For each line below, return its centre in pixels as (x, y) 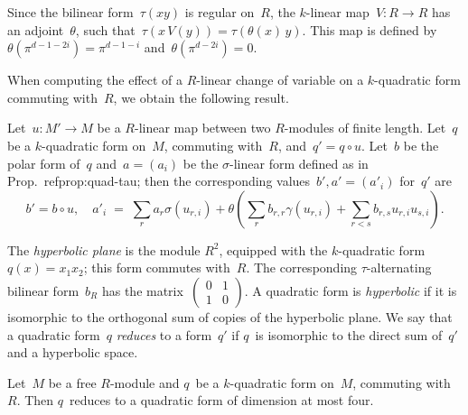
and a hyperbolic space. (73, 352)
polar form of (44, 163)
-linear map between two (202, 128)
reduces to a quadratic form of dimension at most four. (221, 400)
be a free (72, 382)
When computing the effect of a (95, 80)
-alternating (399, 267)
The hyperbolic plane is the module (104, 249)
